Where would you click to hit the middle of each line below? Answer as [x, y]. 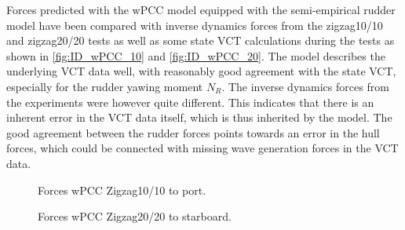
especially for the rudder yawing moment [105, 86]
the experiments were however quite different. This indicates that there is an [190, 102]
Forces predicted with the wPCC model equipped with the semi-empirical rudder [201, 9]
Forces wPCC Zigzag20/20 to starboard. [135, 216]
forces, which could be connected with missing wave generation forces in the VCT [202, 148]
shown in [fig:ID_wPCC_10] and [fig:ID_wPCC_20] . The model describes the [196, 55]
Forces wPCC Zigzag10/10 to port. [122, 190]
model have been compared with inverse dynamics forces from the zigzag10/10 [195, 25]
